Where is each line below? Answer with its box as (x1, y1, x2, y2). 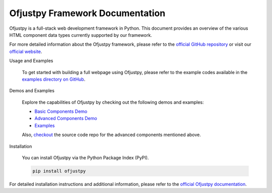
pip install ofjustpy (32, 168, 86, 174)
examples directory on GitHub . (22, 76, 86, 82)
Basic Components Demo (34, 108, 88, 114)
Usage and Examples (9, 58, 53, 64)
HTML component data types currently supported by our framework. (9, 32, 152, 38)
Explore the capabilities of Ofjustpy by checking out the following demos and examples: (22, 99, 204, 105)
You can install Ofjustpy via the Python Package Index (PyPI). (22, 155, 149, 161)
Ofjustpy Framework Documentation (9, 8, 166, 19)
